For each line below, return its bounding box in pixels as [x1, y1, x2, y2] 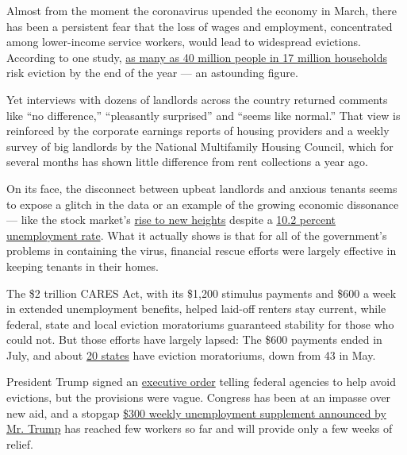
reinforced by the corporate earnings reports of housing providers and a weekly [6, 122, 390, 139]
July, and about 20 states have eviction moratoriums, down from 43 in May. [6, 346, 376, 363]
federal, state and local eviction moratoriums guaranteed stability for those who [6, 315, 394, 332]
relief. [6, 435, 33, 452]
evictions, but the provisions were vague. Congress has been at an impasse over [6, 389, 391, 406]
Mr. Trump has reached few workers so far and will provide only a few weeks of [6, 420, 393, 437]
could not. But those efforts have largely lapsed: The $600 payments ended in [6, 331, 382, 348]
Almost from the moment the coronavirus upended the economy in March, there [6, 2, 397, 18]
